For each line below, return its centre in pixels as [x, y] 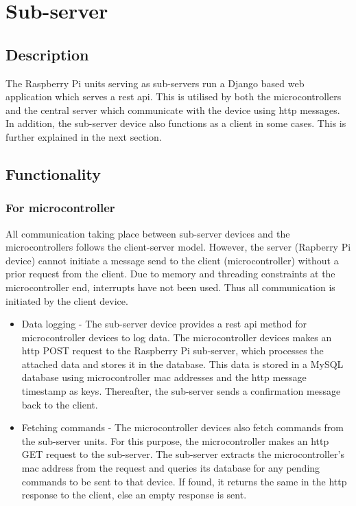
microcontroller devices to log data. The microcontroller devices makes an [177, 337]
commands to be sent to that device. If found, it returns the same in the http [184, 481]
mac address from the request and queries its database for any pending [171, 468]
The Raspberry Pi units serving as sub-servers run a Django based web [155, 83]
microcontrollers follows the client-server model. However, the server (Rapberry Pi [178, 247]
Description [47, 54]
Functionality [53, 173]
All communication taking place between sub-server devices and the [148, 233]
